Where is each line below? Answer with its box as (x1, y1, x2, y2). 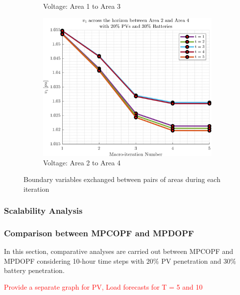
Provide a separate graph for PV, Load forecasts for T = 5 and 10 (4, 282, 203, 292)
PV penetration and (161, 255, 221, 266)
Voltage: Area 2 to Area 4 (43, 158, 120, 168)
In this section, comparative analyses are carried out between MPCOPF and (4, 246, 234, 256)
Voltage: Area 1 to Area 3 (43, 1, 120, 11)
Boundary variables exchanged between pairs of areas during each (24, 174, 220, 184)
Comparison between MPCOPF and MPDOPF (4, 227, 194, 239)
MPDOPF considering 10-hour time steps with (4, 255, 144, 266)
